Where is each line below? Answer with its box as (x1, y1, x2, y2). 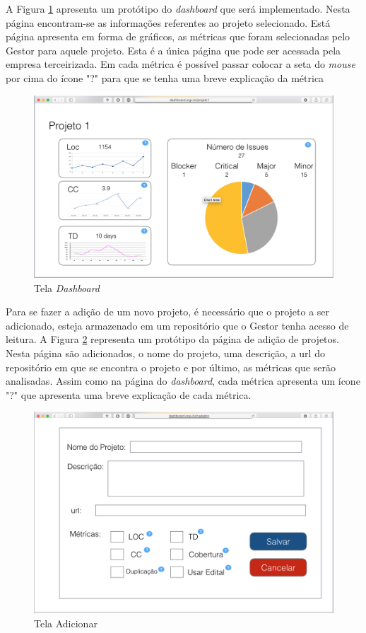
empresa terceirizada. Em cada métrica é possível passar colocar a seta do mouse (6, 57, 355, 71)
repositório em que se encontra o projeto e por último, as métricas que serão (6, 359, 336, 374)
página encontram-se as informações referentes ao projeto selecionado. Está (6, 15, 331, 30)
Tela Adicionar (34, 615, 98, 630)
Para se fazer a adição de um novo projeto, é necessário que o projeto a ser (6, 304, 330, 319)
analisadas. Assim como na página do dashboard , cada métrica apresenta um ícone (6, 373, 360, 388)
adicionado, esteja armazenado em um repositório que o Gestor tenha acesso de (6, 318, 349, 332)
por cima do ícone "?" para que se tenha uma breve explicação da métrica (6, 70, 324, 85)
